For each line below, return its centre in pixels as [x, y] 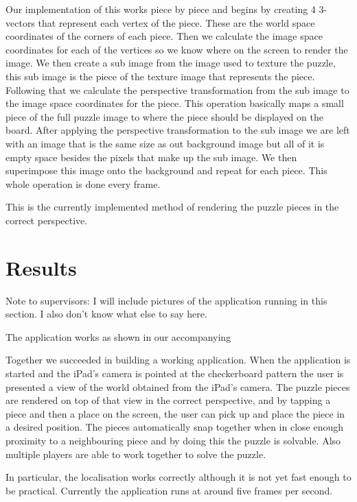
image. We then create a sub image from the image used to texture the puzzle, [171, 63]
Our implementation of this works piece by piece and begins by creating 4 [161, 9]
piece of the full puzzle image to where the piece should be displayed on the [164, 116]
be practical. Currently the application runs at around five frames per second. [169, 490]
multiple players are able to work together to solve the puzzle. [136, 454]
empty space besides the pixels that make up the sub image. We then [151, 157]
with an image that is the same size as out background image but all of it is [165, 143]
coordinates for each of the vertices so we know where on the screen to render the [177, 49]
